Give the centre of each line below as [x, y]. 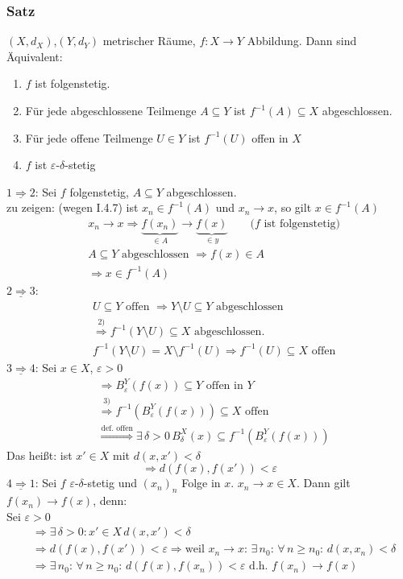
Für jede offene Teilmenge [89, 137]
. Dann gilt [323, 483]
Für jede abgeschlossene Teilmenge [111, 110]
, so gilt [293, 207]
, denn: [110, 500]
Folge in [201, 483]
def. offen [117, 428]
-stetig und [110, 483]
